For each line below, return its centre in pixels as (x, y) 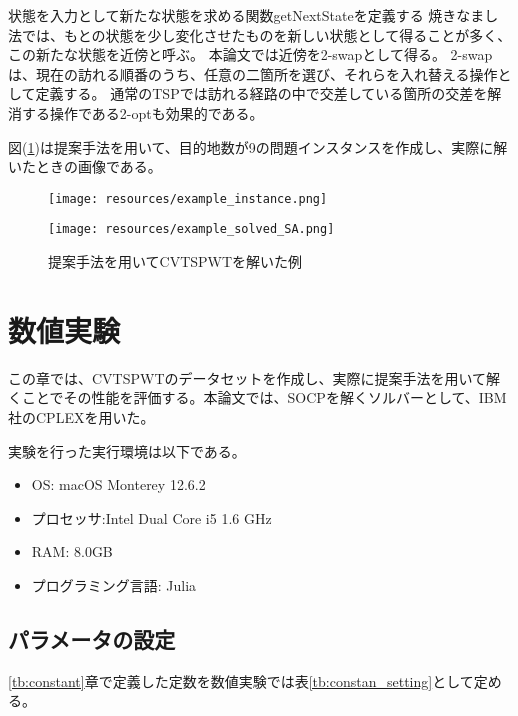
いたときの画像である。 (85, 166)
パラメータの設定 (92, 638)
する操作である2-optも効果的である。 (142, 112)
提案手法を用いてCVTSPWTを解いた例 (175, 261)
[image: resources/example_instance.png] (188, 198)
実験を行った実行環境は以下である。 (127, 450)
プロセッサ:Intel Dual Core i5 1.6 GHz (151, 517)
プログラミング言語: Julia (114, 584)
